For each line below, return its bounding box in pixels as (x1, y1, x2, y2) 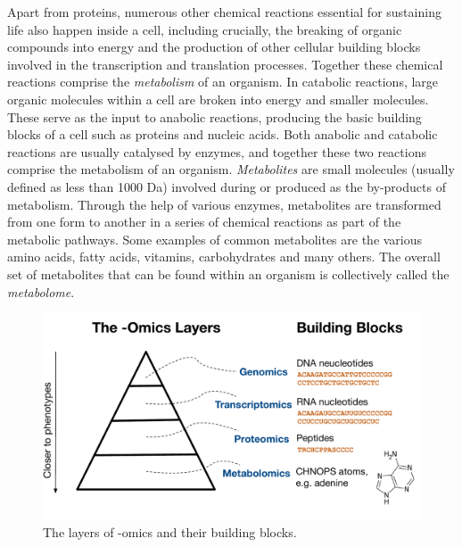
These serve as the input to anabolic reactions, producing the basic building (7, 107, 422, 126)
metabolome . (7, 282, 75, 301)
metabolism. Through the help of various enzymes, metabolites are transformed (7, 195, 441, 213)
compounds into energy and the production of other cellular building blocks (7, 37, 421, 56)
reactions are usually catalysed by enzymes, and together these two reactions (7, 142, 426, 161)
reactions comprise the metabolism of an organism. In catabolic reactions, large (7, 72, 439, 91)
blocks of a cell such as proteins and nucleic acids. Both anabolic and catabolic (7, 125, 438, 144)
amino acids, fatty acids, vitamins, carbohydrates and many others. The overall (7, 247, 441, 266)
